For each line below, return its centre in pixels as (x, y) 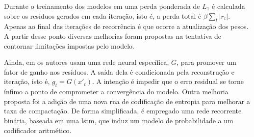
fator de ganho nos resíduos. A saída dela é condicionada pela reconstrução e (119, 71)
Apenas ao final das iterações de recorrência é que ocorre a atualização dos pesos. (126, 26)
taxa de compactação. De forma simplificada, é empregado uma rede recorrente (123, 111)
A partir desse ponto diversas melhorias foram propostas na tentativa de (113, 36)
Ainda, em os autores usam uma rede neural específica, (87, 62)
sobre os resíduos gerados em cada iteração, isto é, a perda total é (103, 15)
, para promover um (206, 62)
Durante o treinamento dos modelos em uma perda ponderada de (102, 6)
